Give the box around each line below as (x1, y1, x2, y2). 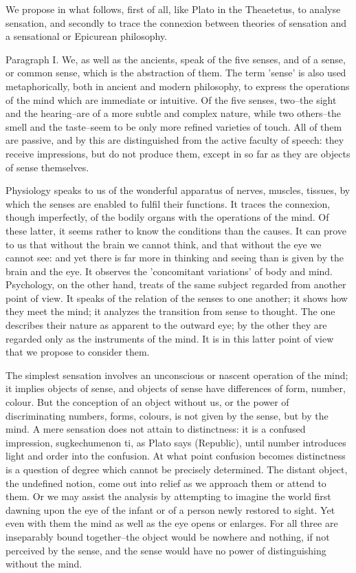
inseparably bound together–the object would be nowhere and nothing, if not (5, 529, 330, 543)
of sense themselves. (5, 160, 89, 174)
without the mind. (5, 556, 82, 571)
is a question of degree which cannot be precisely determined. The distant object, (5, 462, 348, 476)
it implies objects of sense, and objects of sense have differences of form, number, (5, 381, 346, 396)
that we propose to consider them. (5, 345, 150, 359)
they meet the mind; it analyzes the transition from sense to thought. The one (5, 304, 335, 318)
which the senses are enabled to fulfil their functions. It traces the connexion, (5, 196, 331, 210)
